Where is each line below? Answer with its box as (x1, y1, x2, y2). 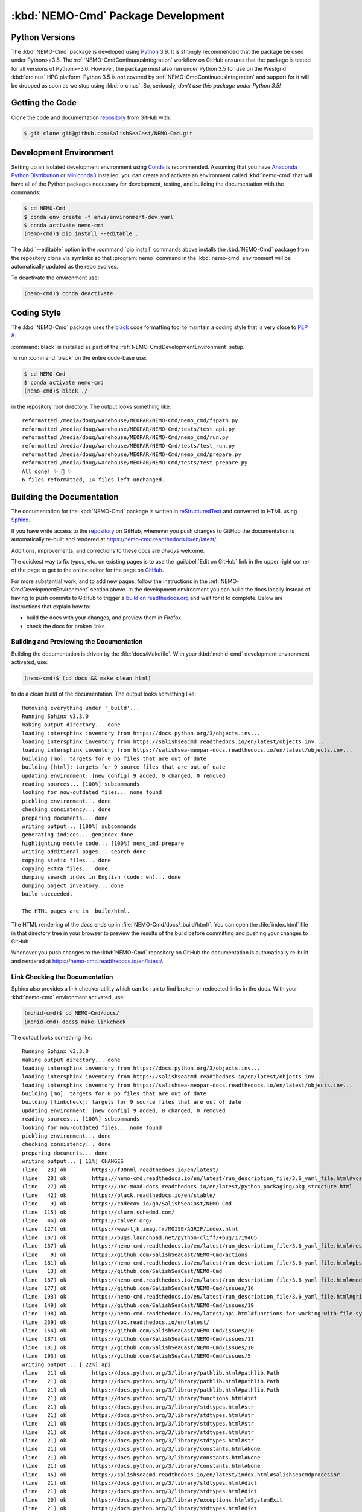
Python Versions (11, 32, 75, 42)
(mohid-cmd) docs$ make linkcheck (24, 1018, 126, 1025)
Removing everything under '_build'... (22, 705, 140, 711)
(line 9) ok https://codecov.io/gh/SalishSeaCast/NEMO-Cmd (22, 1201, 232, 1207)
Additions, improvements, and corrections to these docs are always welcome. (11, 547, 205, 554)
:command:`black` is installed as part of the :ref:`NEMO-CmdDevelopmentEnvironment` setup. (11, 343, 245, 350)
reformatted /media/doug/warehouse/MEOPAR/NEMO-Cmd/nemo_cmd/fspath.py (22, 417, 238, 424)
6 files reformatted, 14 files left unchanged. (22, 477, 165, 483)
